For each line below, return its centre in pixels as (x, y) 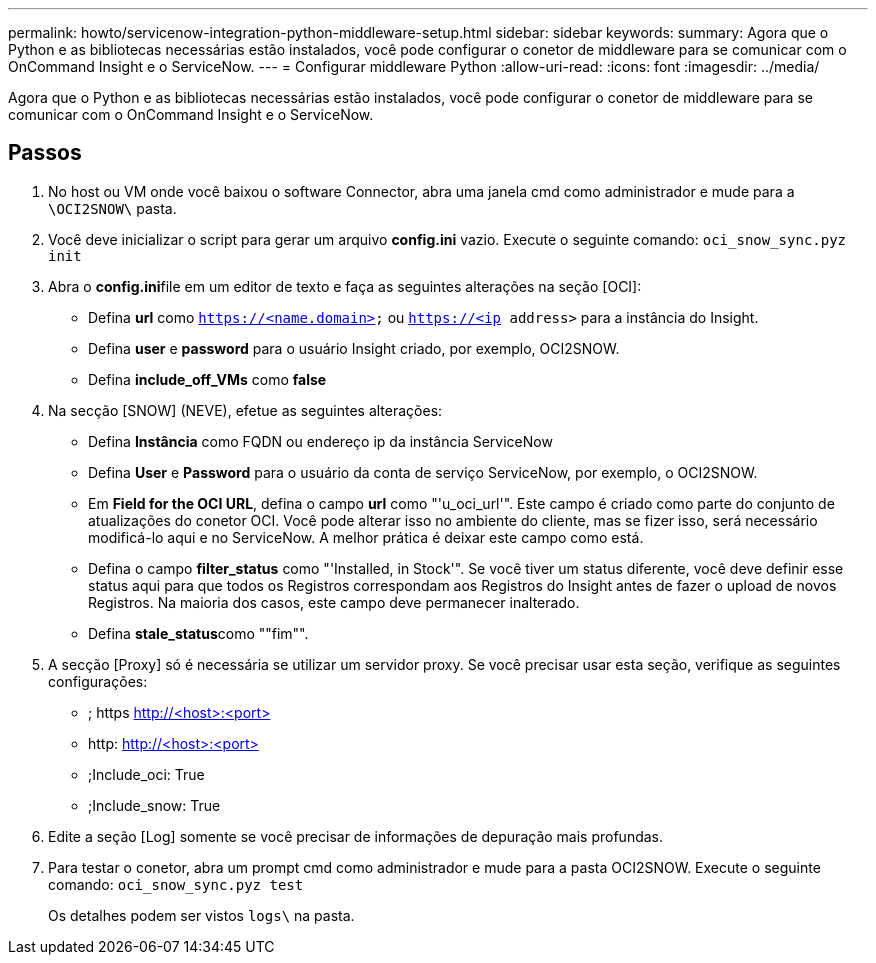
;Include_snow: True (154, 805)
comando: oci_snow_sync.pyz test (176, 884)
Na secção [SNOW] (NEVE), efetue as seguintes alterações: (245, 410)
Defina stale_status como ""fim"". (198, 633)
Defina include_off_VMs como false (207, 379)
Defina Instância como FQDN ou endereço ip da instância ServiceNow (320, 441)
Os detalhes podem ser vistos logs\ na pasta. (201, 915)
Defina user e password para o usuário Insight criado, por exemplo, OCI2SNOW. (354, 348)
